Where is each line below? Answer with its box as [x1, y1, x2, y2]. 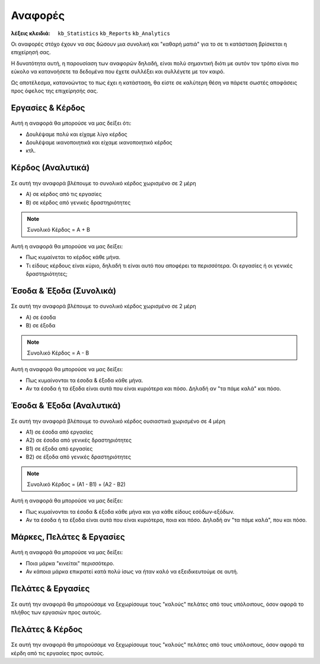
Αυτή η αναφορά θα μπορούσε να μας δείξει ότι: [11, 119, 132, 127]
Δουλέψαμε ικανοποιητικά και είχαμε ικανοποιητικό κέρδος [25, 139, 173, 146]
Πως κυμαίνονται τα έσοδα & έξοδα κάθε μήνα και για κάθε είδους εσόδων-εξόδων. [25, 508, 235, 515]
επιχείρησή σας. [11, 49, 52, 56]
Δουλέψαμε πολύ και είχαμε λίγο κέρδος [25, 131, 127, 138]
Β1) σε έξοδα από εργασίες [25, 445, 93, 452]
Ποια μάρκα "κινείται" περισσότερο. [25, 559, 115, 567]
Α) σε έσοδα [25, 314, 56, 321]
